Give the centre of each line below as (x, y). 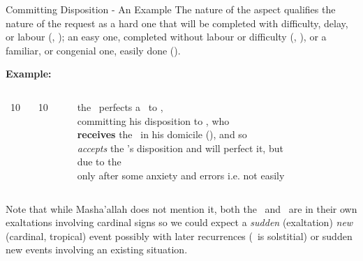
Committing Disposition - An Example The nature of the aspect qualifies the (171, 9)
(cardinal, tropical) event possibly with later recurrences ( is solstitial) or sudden (179, 236)
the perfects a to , (120, 106)
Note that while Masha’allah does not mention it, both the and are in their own (181, 208)
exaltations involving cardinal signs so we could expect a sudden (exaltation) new (179, 222)
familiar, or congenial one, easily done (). (93, 50)
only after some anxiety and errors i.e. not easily (181, 175)
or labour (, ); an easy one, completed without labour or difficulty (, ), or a (166, 37)
